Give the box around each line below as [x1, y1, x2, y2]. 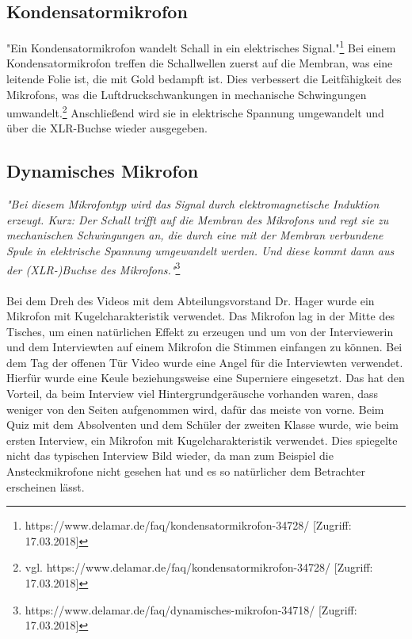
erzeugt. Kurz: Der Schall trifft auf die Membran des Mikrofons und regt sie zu [6, 211, 389, 228]
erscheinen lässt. [6, 478, 85, 495]
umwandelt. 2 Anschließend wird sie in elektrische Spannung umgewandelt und [6, 102, 384, 121]
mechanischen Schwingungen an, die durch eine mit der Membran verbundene [6, 227, 383, 243]
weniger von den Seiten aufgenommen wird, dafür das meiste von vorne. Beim [6, 400, 384, 417]
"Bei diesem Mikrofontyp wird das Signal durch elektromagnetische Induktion [6, 196, 380, 212]
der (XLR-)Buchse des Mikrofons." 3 [6, 258, 181, 277]
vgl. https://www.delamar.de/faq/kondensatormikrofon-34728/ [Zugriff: [25, 559, 373, 576]
